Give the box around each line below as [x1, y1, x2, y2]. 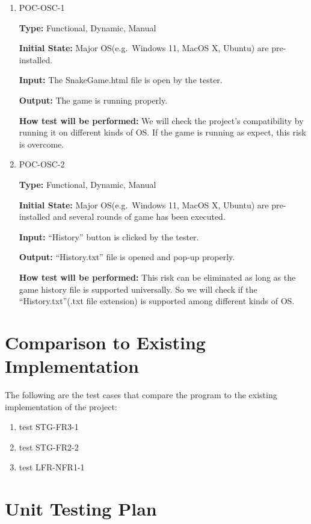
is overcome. [19, 137, 64, 150]
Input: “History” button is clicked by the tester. [19, 230, 199, 243]
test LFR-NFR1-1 [19, 461, 85, 473]
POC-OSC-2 [19, 158, 65, 170]
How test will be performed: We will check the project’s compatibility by [19, 114, 304, 126]
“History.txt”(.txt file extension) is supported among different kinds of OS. [19, 295, 295, 307]
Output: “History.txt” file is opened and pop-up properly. [19, 251, 235, 263]
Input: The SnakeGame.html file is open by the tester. [19, 73, 223, 86]
